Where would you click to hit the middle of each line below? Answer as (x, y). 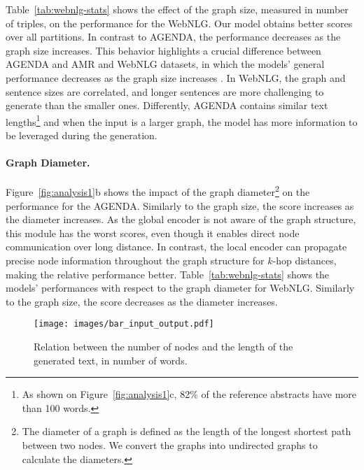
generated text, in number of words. (111, 360)
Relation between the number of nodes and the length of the (163, 347)
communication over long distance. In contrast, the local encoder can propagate (176, 247)
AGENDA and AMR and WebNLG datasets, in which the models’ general (165, 64)
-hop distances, (304, 261)
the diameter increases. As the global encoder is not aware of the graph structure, (181, 219)
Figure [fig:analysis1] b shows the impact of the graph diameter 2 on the (158, 191)
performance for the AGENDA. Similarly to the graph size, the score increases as (180, 205)
